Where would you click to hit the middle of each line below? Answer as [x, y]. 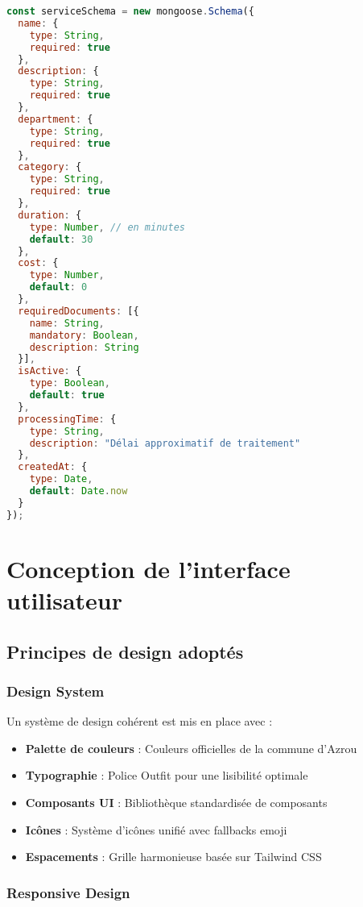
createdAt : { [53, 467]
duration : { [50, 215]
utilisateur [65, 600]
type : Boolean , [70, 383]
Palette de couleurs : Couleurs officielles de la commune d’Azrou [191, 748]
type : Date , [61, 479]
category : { [50, 167]
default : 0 [58, 287]
